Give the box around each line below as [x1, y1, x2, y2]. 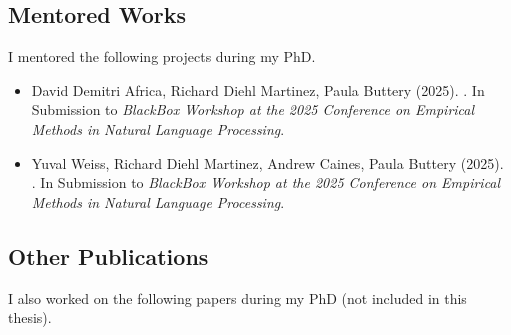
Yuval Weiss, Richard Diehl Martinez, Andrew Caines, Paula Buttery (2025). [31, 152, 504, 173]
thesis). [8, 307, 52, 328]
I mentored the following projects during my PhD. [8, 46, 316, 67]
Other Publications [8, 240, 209, 271]
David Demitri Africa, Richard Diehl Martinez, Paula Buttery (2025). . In [31, 79, 485, 100]
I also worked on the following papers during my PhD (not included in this [8, 287, 467, 308]
